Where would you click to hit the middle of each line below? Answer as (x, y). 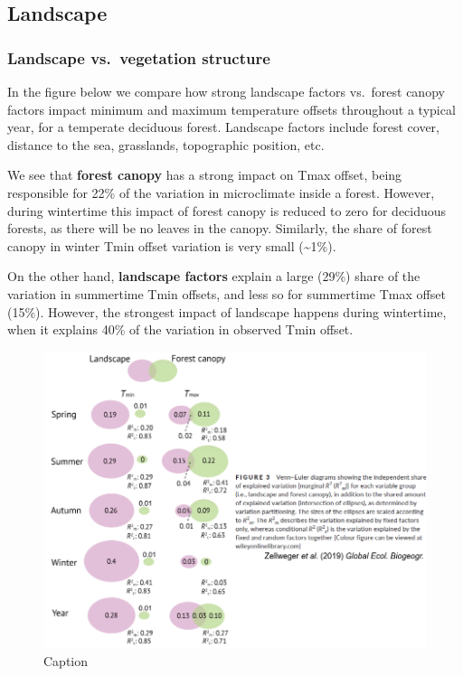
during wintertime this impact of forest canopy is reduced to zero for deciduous (227, 210)
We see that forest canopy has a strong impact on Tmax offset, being (205, 175)
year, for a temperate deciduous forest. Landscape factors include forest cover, (224, 127)
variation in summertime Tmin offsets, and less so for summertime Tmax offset (227, 293)
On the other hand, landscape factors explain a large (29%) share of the (214, 276)
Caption (66, 661)
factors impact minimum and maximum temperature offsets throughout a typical (231, 109)
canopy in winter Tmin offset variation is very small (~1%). (172, 245)
